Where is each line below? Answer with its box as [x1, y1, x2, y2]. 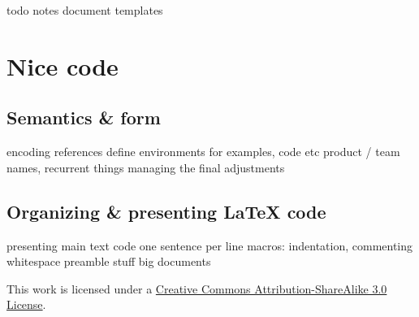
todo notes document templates [6, 2, 163, 18]
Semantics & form [6, 105, 161, 130]
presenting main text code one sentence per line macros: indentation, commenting [6, 237, 413, 254]
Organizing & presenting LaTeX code [6, 198, 326, 224]
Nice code [6, 49, 119, 82]
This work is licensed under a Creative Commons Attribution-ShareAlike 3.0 [6, 280, 387, 297]
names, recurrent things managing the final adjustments [6, 158, 285, 176]
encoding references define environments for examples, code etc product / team [6, 143, 400, 160]
